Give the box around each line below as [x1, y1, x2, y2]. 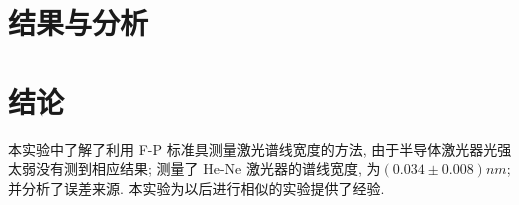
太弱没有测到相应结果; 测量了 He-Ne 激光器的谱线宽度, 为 [8, 158, 381, 179]
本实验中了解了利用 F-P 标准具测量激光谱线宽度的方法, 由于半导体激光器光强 [8, 138, 512, 159]
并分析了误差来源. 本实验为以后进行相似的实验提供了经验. [8, 177, 385, 198]
